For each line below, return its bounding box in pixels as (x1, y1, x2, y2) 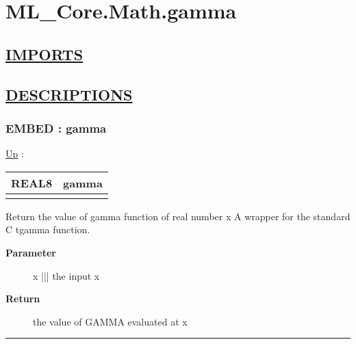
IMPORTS (5, 43, 84, 64)
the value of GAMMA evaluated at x (33, 314, 188, 328)
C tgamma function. (5, 222, 90, 237)
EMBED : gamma (5, 119, 107, 136)
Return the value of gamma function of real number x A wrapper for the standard (5, 209, 351, 223)
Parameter (5, 245, 56, 259)
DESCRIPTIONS (5, 83, 133, 105)
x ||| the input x (33, 268, 100, 282)
